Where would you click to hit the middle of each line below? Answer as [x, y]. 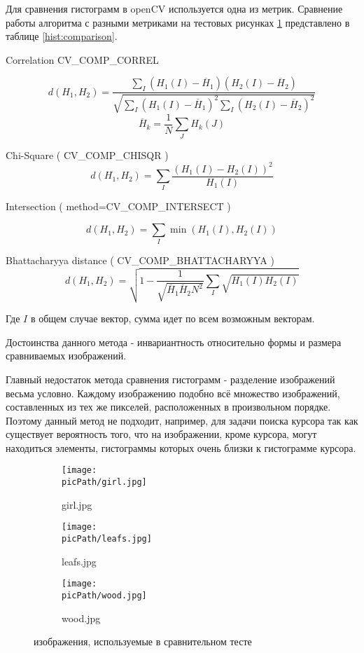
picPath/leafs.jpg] [107, 539]
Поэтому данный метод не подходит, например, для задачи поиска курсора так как [182, 420]
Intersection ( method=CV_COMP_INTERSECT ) [118, 206]
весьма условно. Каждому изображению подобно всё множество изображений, [173, 393]
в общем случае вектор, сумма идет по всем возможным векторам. [173, 318]
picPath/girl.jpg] [104, 482]
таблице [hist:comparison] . [62, 36]
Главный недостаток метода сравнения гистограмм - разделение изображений [170, 379]
